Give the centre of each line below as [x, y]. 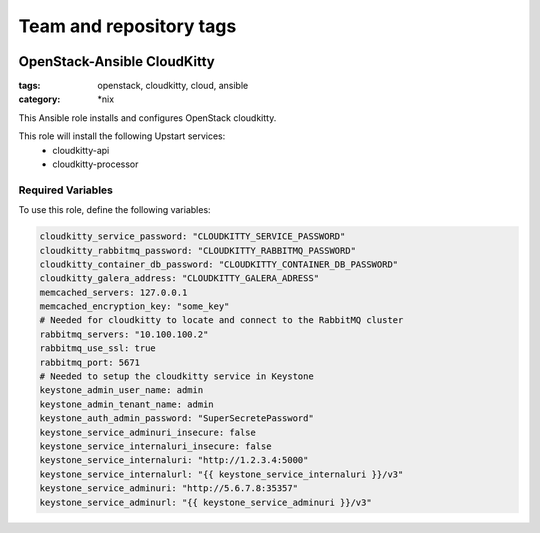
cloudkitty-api [81, 150]
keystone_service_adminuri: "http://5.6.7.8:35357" [169, 488]
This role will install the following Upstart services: [122, 136]
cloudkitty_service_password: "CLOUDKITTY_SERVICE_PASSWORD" [192, 236]
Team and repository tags [127, 26]
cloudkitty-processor [95, 164]
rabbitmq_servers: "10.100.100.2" [124, 334]
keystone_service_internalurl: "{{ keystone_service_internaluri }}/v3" [221, 474]
